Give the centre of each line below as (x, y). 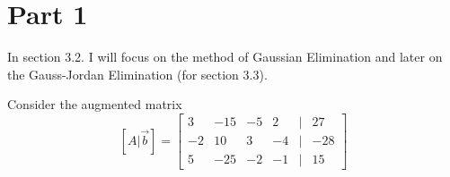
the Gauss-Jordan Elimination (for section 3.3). (137, 74)
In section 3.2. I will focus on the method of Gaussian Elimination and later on (225, 57)
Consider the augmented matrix (95, 104)
